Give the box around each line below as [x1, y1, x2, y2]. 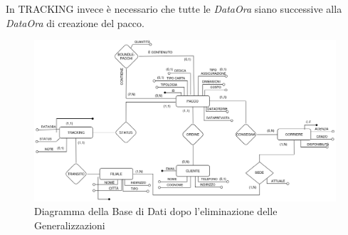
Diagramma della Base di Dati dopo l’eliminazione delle [34, 204, 278, 219]
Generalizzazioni [34, 217, 105, 232]
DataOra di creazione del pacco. [6, 15, 144, 30]
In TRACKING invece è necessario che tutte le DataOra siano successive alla [6, 1, 342, 16]
